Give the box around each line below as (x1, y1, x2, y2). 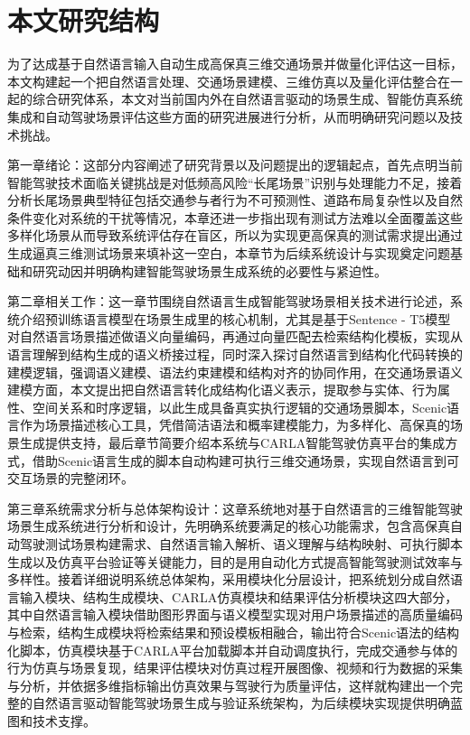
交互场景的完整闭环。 (7, 469, 134, 488)
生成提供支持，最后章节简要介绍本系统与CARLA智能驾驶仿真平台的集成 (19, 433, 446, 451)
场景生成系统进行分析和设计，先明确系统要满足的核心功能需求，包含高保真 (7, 516, 450, 535)
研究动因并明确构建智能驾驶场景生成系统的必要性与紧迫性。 (32, 261, 387, 280)
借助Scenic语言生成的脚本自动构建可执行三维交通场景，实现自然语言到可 (32, 451, 460, 470)
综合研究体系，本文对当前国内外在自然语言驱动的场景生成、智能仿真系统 (32, 89, 463, 108)
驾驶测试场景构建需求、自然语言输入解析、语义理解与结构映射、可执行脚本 (19, 534, 463, 553)
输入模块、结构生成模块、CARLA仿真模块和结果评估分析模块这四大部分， (19, 587, 458, 606)
